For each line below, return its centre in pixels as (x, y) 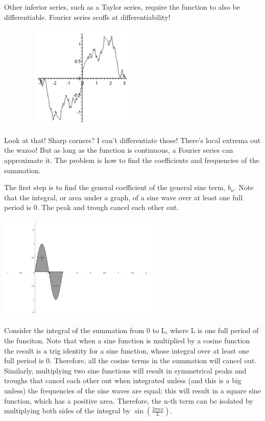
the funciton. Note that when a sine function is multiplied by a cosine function (127, 341)
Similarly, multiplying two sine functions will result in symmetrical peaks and (125, 370)
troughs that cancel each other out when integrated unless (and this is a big (123, 380)
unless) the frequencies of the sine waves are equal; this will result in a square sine (132, 391)
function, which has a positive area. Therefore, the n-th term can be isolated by (129, 400)
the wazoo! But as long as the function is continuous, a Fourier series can (119, 150)
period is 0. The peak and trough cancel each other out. (92, 207)
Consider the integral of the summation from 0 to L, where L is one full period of (131, 330)
